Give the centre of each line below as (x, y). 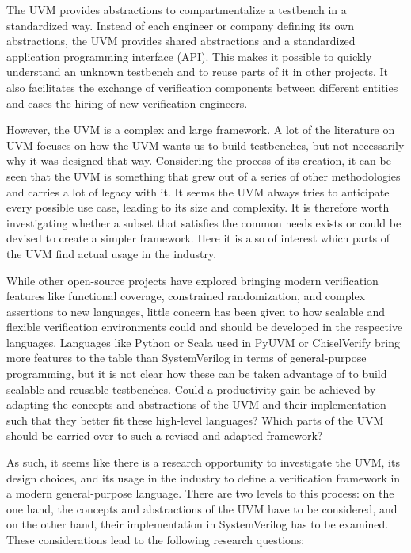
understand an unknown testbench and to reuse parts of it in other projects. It (198, 72)
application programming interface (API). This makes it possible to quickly (189, 56)
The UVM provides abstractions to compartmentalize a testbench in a (177, 10)
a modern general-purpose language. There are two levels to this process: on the (200, 493)
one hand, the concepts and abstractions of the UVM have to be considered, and (202, 508)
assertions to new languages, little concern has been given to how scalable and (196, 311)
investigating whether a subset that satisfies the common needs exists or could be (204, 222)
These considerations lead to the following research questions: (156, 540)
